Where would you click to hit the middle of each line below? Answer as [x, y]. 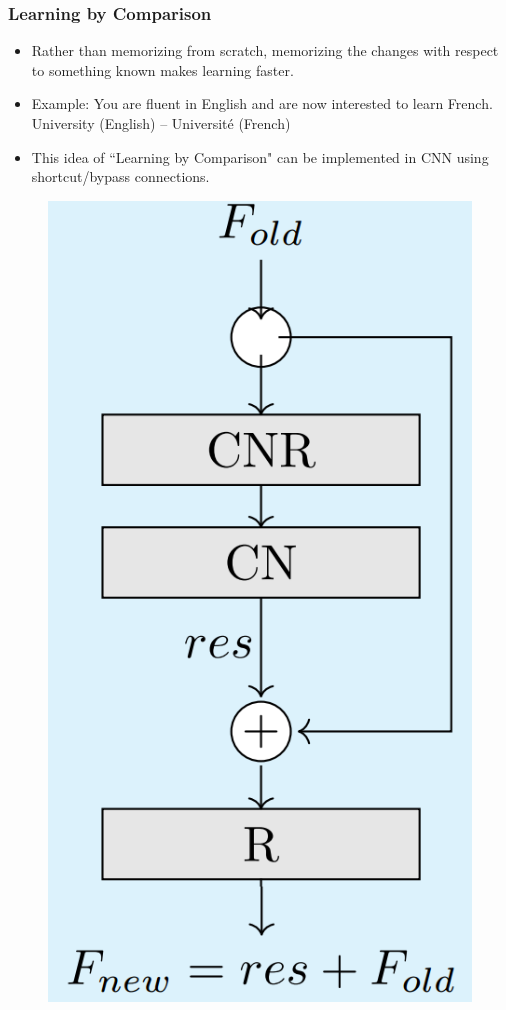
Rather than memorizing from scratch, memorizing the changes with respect [265, 50]
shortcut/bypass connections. [120, 176]
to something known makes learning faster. [162, 69]
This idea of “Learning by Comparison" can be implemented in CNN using [260, 156]
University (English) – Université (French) [161, 123]
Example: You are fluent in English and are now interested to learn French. [262, 103]
